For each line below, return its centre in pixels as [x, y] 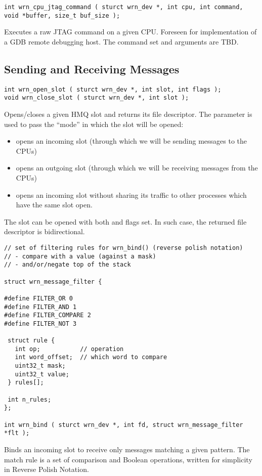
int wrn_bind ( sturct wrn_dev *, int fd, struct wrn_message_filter [124, 425]
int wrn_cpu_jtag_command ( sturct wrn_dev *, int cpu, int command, [124, 7]
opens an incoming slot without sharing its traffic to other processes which [131, 194]
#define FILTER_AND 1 [40, 307]
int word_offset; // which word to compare [91, 357]
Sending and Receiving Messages [92, 69]
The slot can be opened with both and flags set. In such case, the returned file [125, 221]
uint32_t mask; [40, 366]
